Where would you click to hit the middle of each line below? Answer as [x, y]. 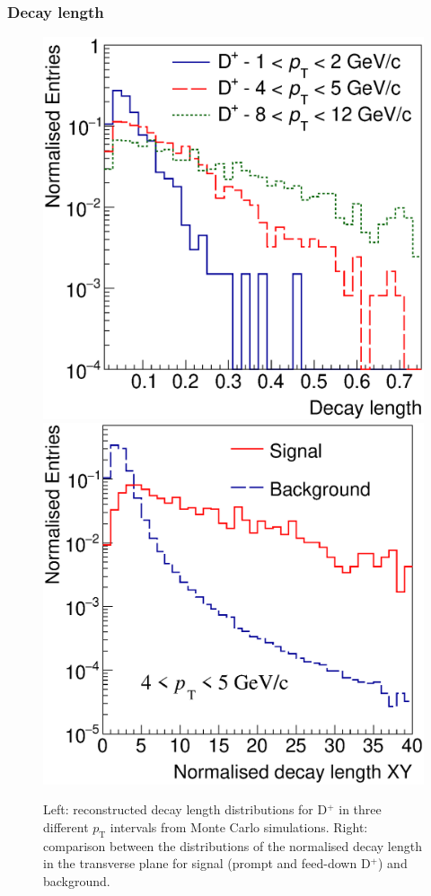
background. [77, 880]
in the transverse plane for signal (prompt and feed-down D [207, 863]
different [66, 826]
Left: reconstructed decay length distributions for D [185, 809]
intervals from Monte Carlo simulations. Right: [239, 826]
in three [360, 809]
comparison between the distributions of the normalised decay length [233, 845]
